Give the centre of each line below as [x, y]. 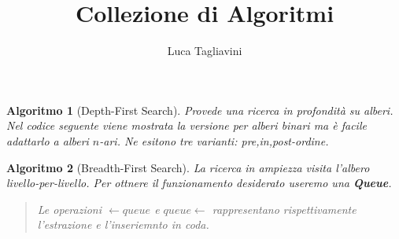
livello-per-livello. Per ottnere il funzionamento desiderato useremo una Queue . [199, 183]
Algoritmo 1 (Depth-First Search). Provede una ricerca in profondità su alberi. [200, 110]
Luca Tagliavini [205, 51]
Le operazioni [70, 209]
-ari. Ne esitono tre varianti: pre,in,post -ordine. [214, 140]
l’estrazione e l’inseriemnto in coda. [123, 224]
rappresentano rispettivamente [284, 209]
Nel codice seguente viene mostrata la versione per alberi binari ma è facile [187, 125]
